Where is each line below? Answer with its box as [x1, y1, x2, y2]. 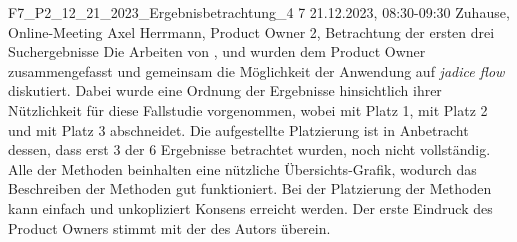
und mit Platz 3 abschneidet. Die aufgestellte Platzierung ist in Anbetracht [8, 119, 469, 140]
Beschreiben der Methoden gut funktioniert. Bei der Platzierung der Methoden [8, 178, 492, 199]
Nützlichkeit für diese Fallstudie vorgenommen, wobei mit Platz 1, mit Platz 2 [8, 99, 488, 120]
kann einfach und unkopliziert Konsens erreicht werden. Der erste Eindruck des [8, 197, 493, 218]
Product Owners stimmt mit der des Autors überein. [8, 217, 331, 238]
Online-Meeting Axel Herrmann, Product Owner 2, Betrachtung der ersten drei [8, 21, 495, 42]
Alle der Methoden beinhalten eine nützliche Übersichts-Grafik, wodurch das [8, 158, 477, 179]
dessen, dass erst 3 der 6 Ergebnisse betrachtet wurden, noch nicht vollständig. [8, 139, 491, 160]
